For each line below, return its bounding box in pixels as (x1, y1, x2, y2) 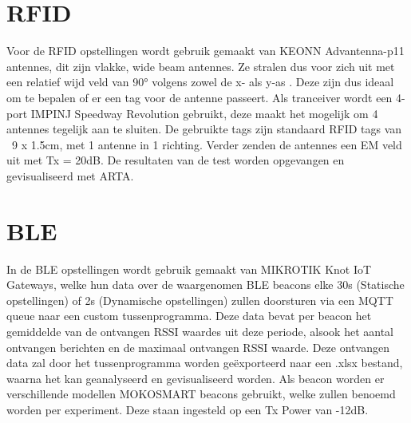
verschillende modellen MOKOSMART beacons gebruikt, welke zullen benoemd (6, 385, 396, 402)
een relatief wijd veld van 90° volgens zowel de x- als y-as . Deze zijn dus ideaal (6, 73, 394, 90)
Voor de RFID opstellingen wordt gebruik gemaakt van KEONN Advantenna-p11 (6, 42, 405, 59)
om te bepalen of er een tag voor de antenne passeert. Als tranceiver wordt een (6, 89, 393, 105)
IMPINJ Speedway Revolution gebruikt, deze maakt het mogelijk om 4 (30, 105, 378, 121)
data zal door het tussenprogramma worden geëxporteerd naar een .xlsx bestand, (6, 354, 403, 371)
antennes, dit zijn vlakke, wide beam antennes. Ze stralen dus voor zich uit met (6, 57, 395, 74)
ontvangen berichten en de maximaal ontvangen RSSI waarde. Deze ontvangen (6, 338, 389, 355)
